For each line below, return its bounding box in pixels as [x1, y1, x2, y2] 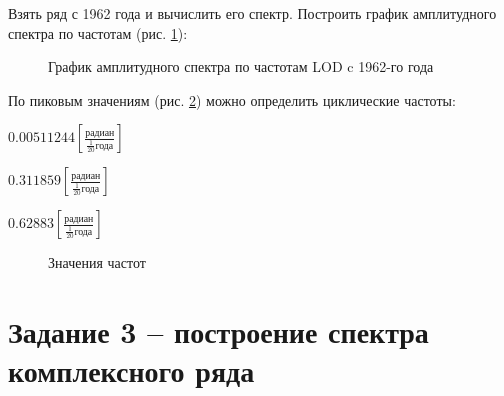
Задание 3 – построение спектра [8, 311, 429, 352]
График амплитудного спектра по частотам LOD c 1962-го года [48, 56, 434, 77]
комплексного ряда [8, 350, 255, 391]
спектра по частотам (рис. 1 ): [8, 22, 188, 43]
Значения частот [48, 252, 146, 273]
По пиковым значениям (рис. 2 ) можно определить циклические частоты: [8, 89, 456, 110]
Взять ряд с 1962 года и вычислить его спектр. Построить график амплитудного [8, 3, 497, 23]
